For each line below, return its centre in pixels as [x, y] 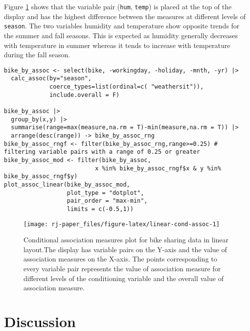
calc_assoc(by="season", [51, 79]
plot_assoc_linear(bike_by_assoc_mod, [67, 184]
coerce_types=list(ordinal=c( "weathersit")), [127, 87]
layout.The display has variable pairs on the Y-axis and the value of [125, 249]
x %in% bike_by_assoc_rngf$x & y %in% [158, 168]
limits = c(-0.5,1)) [100, 209]
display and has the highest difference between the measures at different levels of [125, 16]
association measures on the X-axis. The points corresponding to [120, 259]
